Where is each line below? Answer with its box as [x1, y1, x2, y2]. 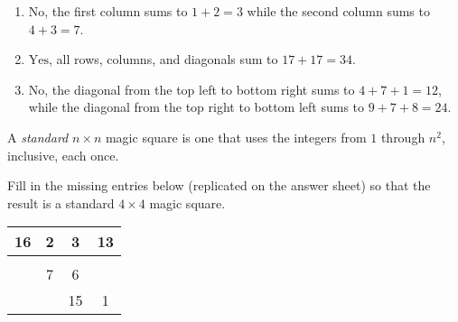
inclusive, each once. [7, 145, 119, 164]
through [380, 127, 425, 146]
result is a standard [7, 193, 115, 212]
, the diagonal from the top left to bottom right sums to [44, 79, 355, 98]
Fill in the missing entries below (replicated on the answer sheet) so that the [7, 176, 431, 195]
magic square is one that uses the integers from [105, 127, 367, 146]
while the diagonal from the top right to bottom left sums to [28, 97, 365, 116]
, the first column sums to [44, 2, 188, 20]
